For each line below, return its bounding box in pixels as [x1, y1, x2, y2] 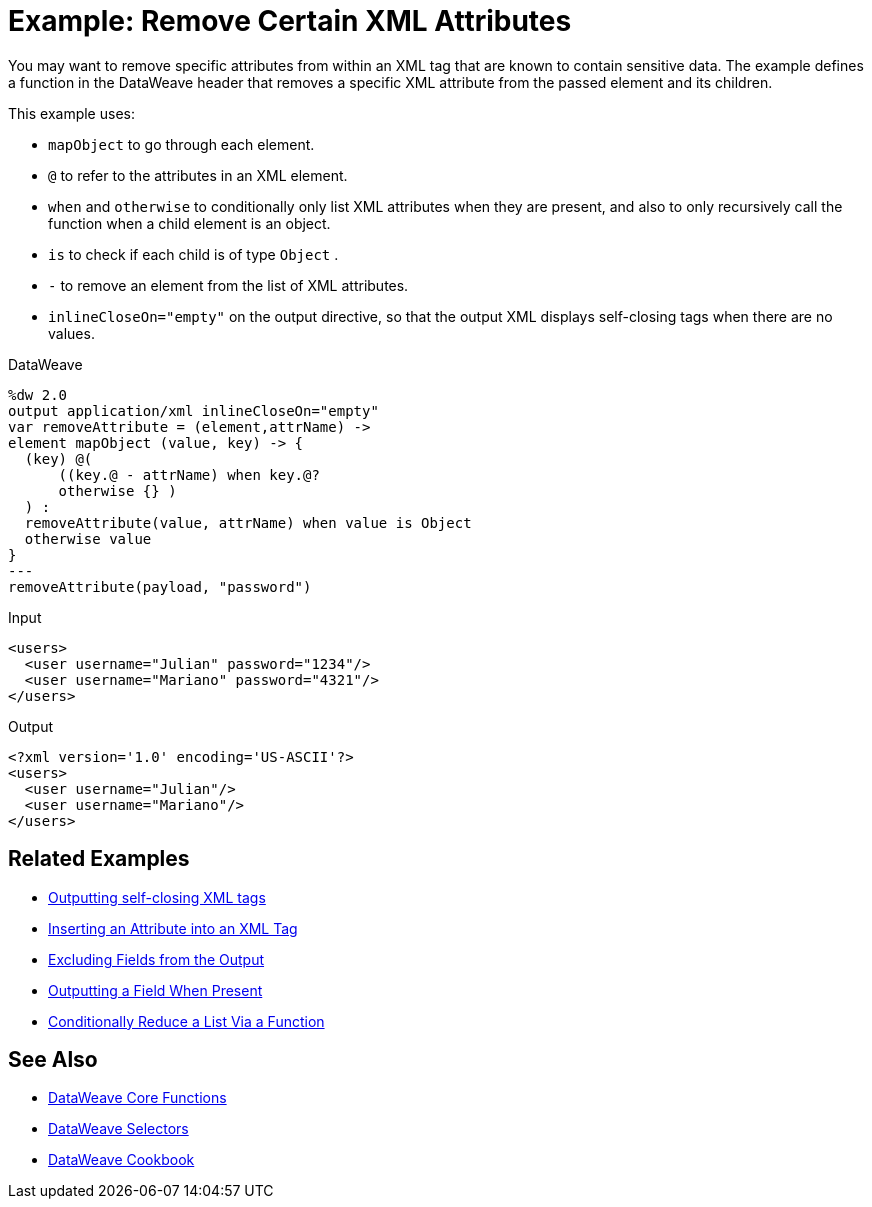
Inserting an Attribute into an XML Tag [48, 919, 298, 937]
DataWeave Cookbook [48, 1151, 195, 1169]
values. [48, 324, 95, 342]
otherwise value [24, 530, 152, 547]
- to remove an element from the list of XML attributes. [48, 276, 409, 294]
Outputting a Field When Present [48, 981, 263, 999]
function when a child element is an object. [48, 214, 331, 232]
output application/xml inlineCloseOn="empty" [8, 402, 379, 419]
